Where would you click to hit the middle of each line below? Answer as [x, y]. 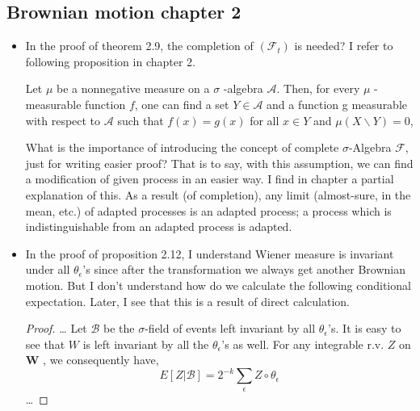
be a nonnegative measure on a [133, 88]
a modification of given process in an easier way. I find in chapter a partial [210, 179]
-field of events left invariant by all [230, 328]
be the [119, 328]
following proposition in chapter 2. [110, 61]
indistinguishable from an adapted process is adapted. [159, 226]
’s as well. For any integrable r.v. [303, 344]
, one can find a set [182, 104]
